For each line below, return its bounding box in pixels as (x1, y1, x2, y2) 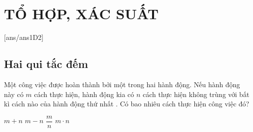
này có (4, 89, 24, 99)
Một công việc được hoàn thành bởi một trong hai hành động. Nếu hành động (4, 79, 240, 89)
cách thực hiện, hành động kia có (34, 89, 134, 99)
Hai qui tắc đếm (4, 56, 88, 71)
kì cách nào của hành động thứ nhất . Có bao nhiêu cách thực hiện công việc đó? (4, 99, 250, 109)
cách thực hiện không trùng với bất (143, 89, 250, 99)
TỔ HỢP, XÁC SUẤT (4, 3, 159, 24)
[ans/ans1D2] (4, 32, 44, 42)
